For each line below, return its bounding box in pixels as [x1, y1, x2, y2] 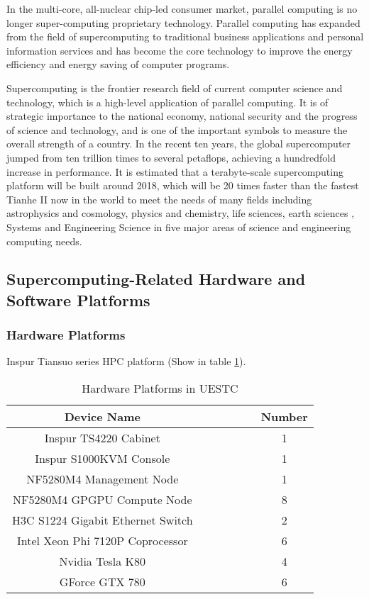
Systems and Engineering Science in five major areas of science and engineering [6, 219, 351, 234]
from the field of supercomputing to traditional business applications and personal [6, 29, 364, 44]
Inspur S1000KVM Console [35, 450, 170, 467]
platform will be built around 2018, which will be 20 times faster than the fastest [6, 178, 359, 193]
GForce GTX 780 [59, 573, 145, 590]
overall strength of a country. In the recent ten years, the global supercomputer [6, 136, 351, 151]
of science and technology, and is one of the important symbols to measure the [6, 122, 348, 137]
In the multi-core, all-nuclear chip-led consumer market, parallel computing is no [6, 1, 358, 16]
